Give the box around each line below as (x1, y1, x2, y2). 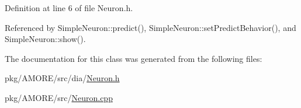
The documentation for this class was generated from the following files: (5, 52, 262, 64)
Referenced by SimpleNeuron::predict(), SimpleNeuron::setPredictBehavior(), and (5, 21, 296, 33)
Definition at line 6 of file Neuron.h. (5, 2, 133, 13)
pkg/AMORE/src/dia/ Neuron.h (5, 72, 120, 84)
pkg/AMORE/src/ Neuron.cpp (5, 91, 113, 103)
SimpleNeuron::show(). (5, 33, 86, 45)
